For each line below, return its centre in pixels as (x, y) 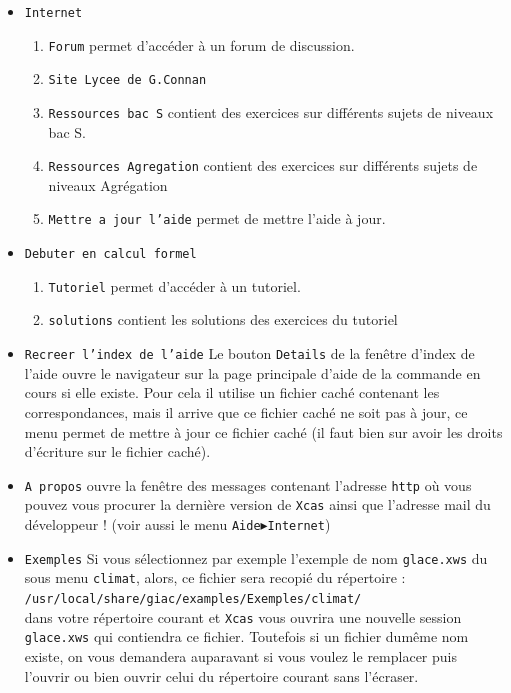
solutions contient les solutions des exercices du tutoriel (223, 319)
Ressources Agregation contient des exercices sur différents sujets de (263, 165)
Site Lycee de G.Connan (127, 80)
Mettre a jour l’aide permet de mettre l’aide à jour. (217, 218)
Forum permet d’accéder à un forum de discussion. (201, 44)
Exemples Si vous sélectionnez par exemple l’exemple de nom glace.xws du (256, 557)
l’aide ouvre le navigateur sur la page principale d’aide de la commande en (252, 372)
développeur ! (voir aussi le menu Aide (142, 524)
